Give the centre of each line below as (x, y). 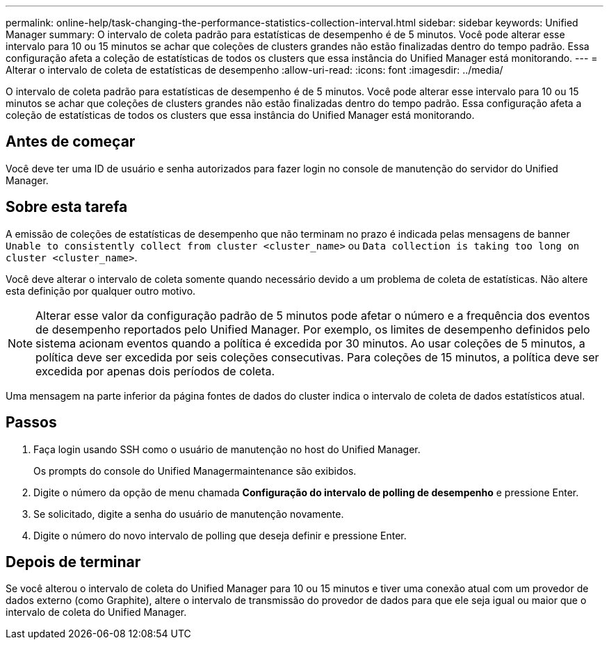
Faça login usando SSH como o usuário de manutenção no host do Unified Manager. (227, 449)
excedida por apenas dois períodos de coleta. (155, 371)
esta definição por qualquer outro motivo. (101, 291)
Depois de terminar (73, 562)
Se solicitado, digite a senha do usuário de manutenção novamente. (189, 514)
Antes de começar (71, 142)
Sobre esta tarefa (67, 207)
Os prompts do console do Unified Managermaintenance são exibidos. (195, 471)
